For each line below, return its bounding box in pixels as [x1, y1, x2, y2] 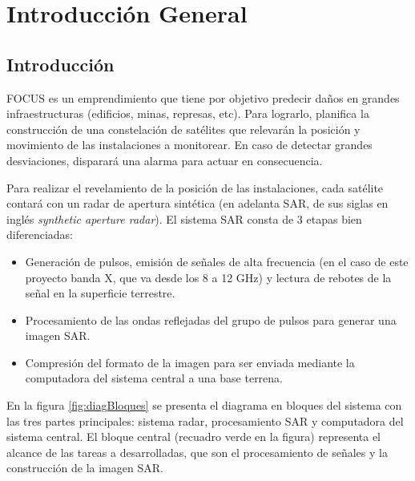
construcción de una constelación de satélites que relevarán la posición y [6, 120, 361, 137]
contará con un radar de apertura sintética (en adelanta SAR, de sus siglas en [6, 195, 389, 212]
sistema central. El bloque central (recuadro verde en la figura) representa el [6, 428, 381, 445]
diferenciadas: [6, 226, 73, 243]
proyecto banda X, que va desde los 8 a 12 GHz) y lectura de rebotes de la [25, 269, 392, 285]
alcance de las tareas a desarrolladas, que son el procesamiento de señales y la [6, 443, 388, 460]
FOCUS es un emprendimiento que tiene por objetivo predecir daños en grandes [6, 89, 400, 106]
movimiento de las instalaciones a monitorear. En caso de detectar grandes [6, 136, 373, 153]
